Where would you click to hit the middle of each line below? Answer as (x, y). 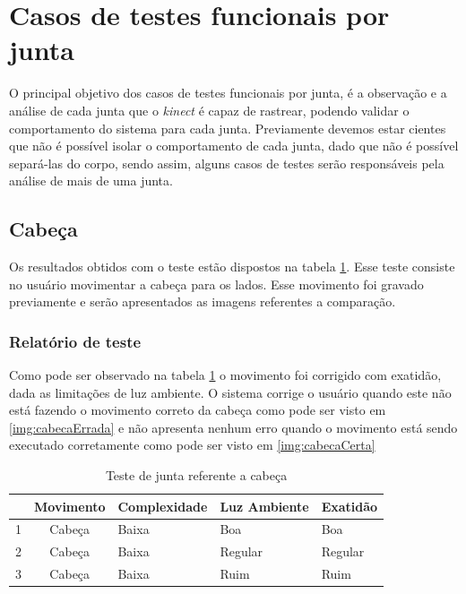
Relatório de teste (75, 341)
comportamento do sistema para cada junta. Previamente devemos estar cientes (228, 128)
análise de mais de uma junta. (91, 181)
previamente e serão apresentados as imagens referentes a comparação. (203, 301)
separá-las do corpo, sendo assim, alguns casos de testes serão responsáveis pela (227, 163)
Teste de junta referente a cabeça (196, 475)
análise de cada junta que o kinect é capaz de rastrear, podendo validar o (209, 110)
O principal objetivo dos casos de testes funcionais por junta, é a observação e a (228, 93)
